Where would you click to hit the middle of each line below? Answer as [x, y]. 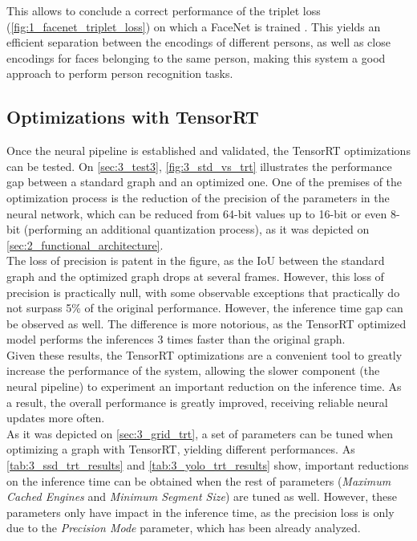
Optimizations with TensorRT [133, 117]
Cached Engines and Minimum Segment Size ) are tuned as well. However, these [202, 496]
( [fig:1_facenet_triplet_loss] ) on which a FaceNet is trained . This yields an [194, 26]
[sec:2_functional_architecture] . [85, 244]
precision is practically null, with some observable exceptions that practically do [203, 292]
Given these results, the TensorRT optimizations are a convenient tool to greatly [204, 354]
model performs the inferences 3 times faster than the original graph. [176, 339]
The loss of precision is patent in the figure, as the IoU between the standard [196, 260]
